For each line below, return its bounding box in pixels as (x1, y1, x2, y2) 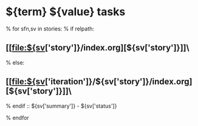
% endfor (5, 114, 30, 121)
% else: (5, 58, 25, 66)
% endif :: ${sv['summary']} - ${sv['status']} (5, 102, 117, 110)
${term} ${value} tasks (5, 5, 126, 19)
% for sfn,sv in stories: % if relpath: (5, 25, 95, 32)
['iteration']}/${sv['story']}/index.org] (44, 77, 193, 87)
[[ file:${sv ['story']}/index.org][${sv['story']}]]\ (5, 43, 189, 53)
